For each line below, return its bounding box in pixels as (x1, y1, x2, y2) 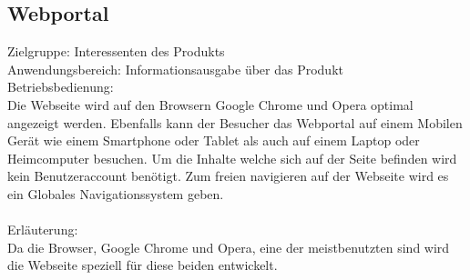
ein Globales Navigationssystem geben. (7, 184, 224, 203)
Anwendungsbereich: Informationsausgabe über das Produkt (7, 59, 343, 78)
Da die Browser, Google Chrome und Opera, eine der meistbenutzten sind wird (7, 237, 450, 256)
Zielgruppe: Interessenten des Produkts (7, 42, 225, 61)
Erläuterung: (7, 220, 78, 239)
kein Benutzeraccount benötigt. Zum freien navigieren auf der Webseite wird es (7, 166, 449, 185)
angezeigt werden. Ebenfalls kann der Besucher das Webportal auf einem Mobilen (7, 113, 463, 132)
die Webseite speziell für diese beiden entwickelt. (7, 255, 278, 275)
